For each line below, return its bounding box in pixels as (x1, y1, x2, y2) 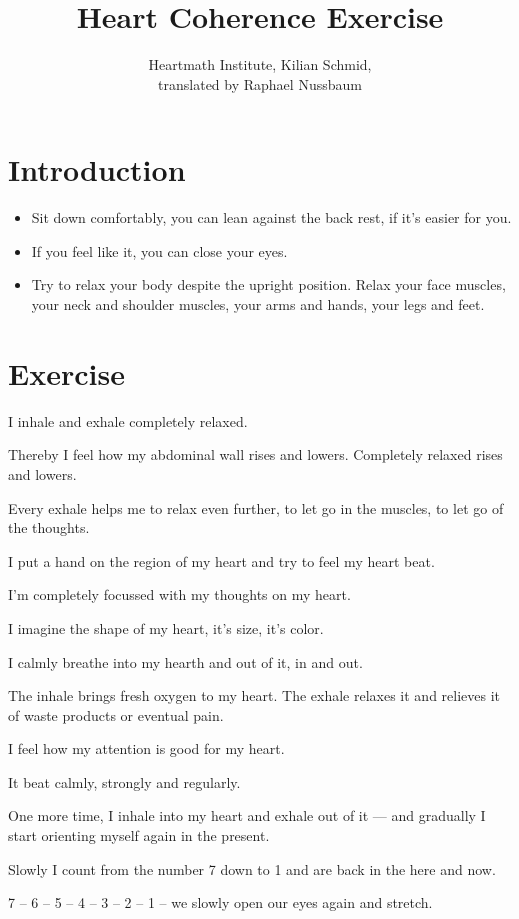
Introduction (8, 149, 186, 190)
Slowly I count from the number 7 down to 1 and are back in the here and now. (8, 858, 496, 879)
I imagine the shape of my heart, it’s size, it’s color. (8, 617, 324, 638)
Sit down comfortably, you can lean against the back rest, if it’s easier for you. (31, 207, 512, 228)
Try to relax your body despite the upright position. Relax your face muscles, (31, 274, 506, 295)
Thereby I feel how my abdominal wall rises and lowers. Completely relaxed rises (8, 444, 503, 465)
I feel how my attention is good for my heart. (8, 738, 285, 759)
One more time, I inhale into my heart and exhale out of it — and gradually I (8, 805, 486, 826)
